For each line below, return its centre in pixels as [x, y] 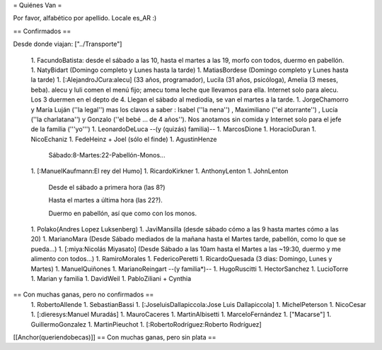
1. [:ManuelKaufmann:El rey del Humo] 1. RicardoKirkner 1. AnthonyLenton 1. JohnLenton [160, 171]
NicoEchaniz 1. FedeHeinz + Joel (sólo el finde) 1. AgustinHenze [124, 139]
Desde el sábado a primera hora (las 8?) [107, 187]
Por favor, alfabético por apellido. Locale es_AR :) [85, 18]
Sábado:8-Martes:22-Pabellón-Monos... [107, 155]
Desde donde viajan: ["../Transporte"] [68, 44]
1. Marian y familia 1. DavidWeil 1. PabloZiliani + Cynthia [111, 278]
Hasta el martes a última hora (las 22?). [105, 200]
